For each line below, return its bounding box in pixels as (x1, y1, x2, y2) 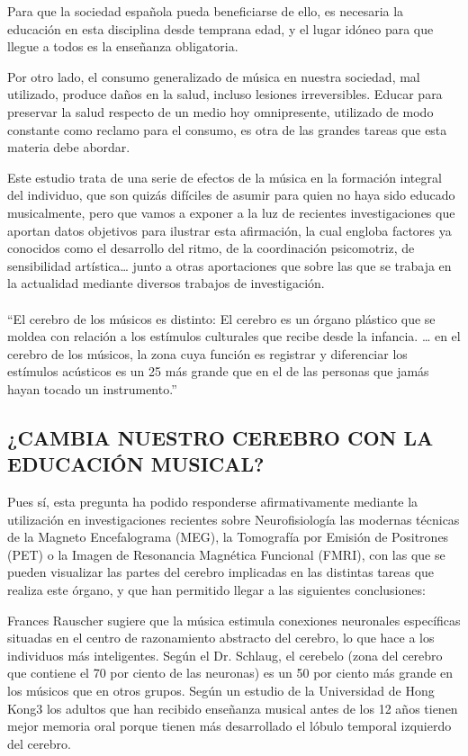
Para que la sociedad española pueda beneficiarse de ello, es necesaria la (7, 2, 404, 20)
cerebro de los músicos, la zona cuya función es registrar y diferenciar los (7, 344, 408, 363)
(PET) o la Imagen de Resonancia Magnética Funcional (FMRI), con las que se (7, 544, 445, 563)
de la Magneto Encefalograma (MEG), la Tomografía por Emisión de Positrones (7, 527, 449, 546)
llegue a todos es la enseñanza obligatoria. (7, 37, 238, 56)
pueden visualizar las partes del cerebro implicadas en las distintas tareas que (7, 562, 435, 581)
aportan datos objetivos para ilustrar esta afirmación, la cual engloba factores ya (7, 220, 452, 239)
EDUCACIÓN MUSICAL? (7, 450, 265, 478)
